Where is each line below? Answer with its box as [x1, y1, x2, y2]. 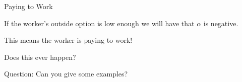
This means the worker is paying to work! [4, 35, 133, 45]
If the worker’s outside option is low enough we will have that [4, 18, 195, 28]
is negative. [203, 18, 238, 28]
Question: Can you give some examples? [4, 68, 128, 79]
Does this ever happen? [4, 51, 76, 62]
